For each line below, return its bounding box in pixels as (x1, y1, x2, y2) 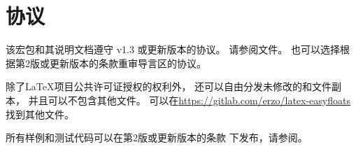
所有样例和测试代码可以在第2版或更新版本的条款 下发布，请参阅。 (6, 130, 308, 145)
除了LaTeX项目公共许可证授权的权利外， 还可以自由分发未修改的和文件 (6, 79, 332, 94)
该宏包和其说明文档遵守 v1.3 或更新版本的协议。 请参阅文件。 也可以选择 (6, 42, 340, 57)
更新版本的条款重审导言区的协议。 (49, 55, 206, 70)
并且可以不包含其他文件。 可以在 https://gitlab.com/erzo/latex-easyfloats (28, 92, 350, 107)
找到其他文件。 (6, 106, 74, 121)
